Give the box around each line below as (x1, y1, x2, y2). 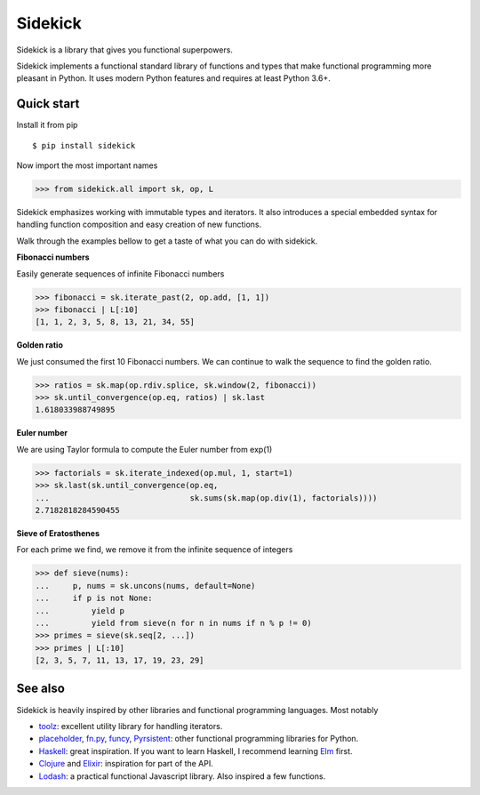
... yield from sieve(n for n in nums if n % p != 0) (35, 618, 312, 628)
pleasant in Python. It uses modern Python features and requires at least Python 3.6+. (16, 73, 331, 84)
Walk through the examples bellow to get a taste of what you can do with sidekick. (16, 236, 318, 246)
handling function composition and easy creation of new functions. (16, 219, 262, 230)
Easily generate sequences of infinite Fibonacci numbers (16, 268, 225, 279)
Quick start (16, 96, 80, 111)
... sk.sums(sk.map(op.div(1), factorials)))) (35, 493, 378, 502)
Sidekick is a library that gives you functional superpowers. (16, 44, 233, 55)
